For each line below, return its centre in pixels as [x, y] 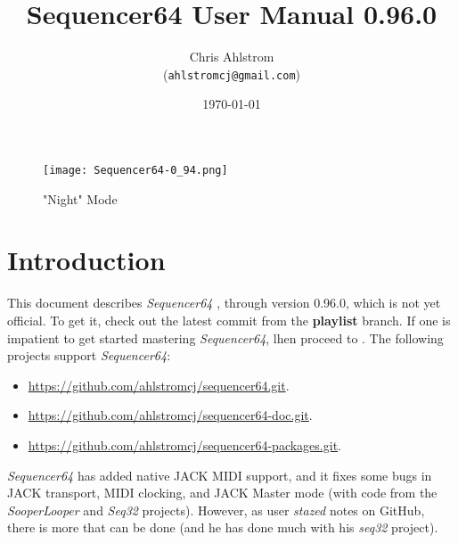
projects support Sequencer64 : [89, 355]
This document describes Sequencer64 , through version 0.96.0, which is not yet [224, 303]
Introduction [86, 260]
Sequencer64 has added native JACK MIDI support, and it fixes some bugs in [220, 475]
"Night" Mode [80, 198]
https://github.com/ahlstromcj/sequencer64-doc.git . [170, 415]
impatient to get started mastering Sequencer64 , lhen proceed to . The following [225, 337]
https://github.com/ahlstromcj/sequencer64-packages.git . [184, 444]
